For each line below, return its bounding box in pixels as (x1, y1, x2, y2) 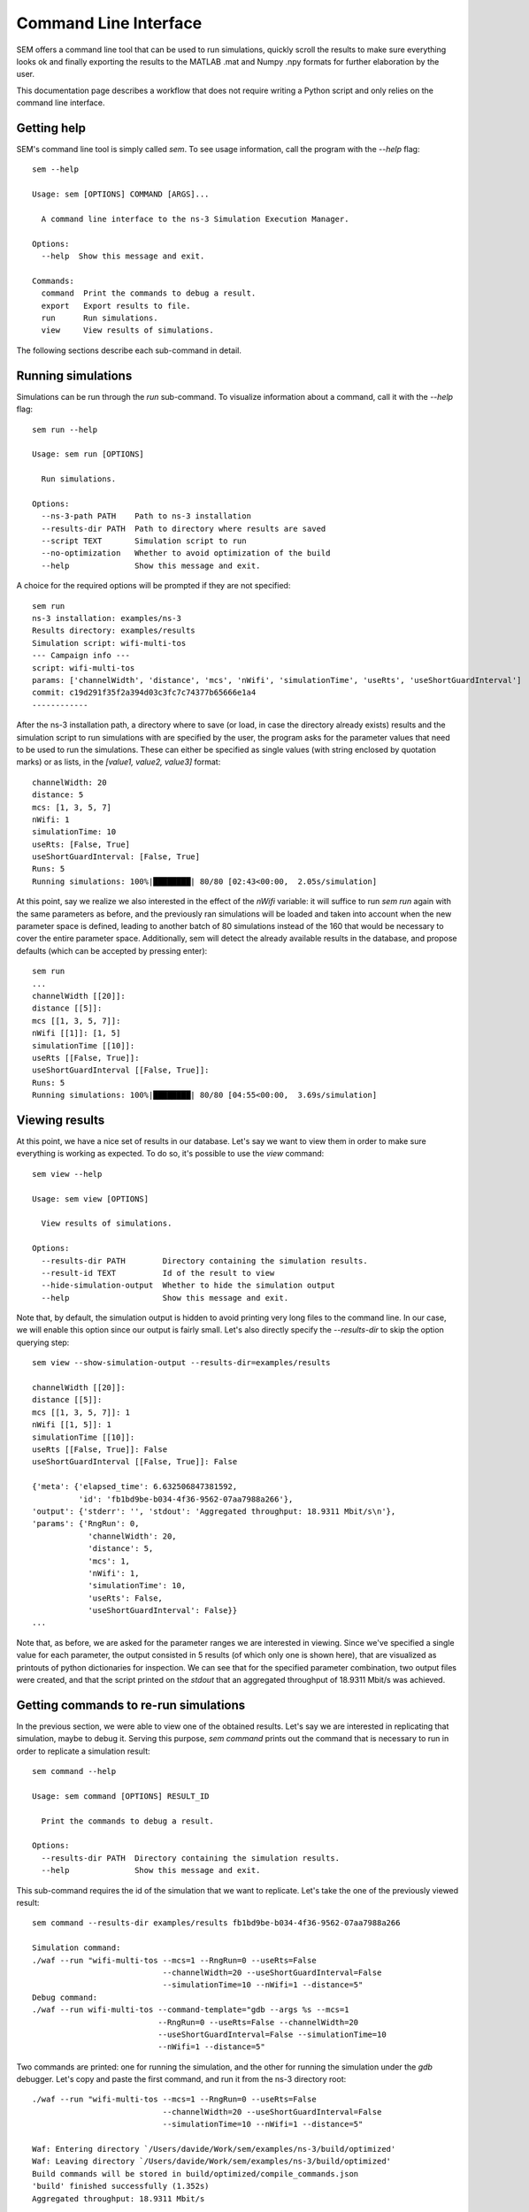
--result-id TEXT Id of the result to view (41, 1268, 275, 1278)
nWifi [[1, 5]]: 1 (32, 1420, 112, 1430)
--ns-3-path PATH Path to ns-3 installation (41, 511, 252, 521)
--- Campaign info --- (32, 650, 131, 661)
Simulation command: (32, 1943, 121, 1953)
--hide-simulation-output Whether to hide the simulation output (41, 1280, 335, 1291)
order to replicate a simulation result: (16, 1746, 150, 1756)
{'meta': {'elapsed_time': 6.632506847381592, (32, 1482, 238, 1492)
